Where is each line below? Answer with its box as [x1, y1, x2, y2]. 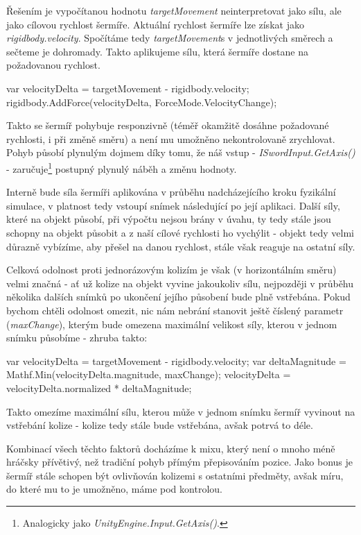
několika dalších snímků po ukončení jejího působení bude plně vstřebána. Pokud [6, 289, 351, 304]
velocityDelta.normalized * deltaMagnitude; [6, 380, 192, 395]
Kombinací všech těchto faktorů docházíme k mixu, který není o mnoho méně [6, 441, 335, 455]
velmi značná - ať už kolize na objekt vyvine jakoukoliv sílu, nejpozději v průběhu [6, 275, 354, 290]
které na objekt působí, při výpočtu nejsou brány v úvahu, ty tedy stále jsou [6, 212, 331, 226]
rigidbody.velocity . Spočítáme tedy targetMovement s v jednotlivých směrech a [6, 31, 333, 45]
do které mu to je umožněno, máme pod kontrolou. [6, 482, 222, 496]
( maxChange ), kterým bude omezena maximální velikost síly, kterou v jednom [6, 316, 337, 331]
